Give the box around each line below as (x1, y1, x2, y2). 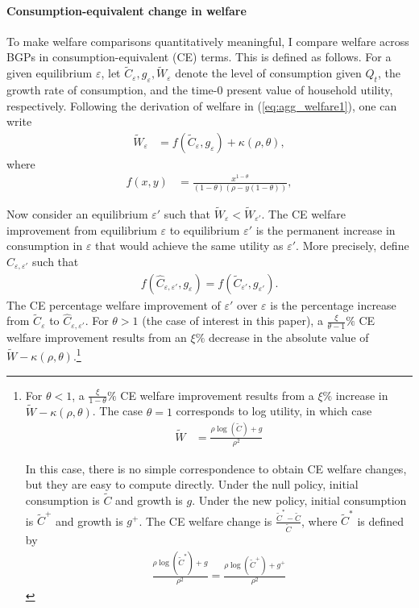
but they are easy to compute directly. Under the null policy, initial (25, 476, 359, 493)
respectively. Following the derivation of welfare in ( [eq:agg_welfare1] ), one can (6, 97, 397, 114)
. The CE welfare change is (139, 512, 272, 529)
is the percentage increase (270, 296, 396, 313)
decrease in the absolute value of (209, 328, 369, 345)
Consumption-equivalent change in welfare (6, 2, 247, 19)
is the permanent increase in (255, 221, 396, 238)
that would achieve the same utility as (95, 237, 284, 254)
